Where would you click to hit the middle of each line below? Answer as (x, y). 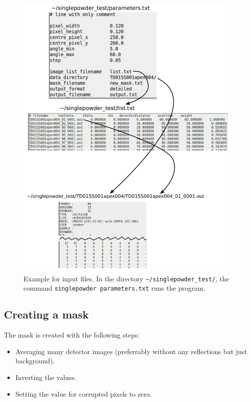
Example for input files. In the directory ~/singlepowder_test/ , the (126, 278)
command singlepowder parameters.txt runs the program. (115, 288)
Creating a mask (46, 314)
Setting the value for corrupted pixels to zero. (84, 393)
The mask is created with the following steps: (72, 335)
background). (35, 361)
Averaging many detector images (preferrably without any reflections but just (131, 351)
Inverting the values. (46, 377)
